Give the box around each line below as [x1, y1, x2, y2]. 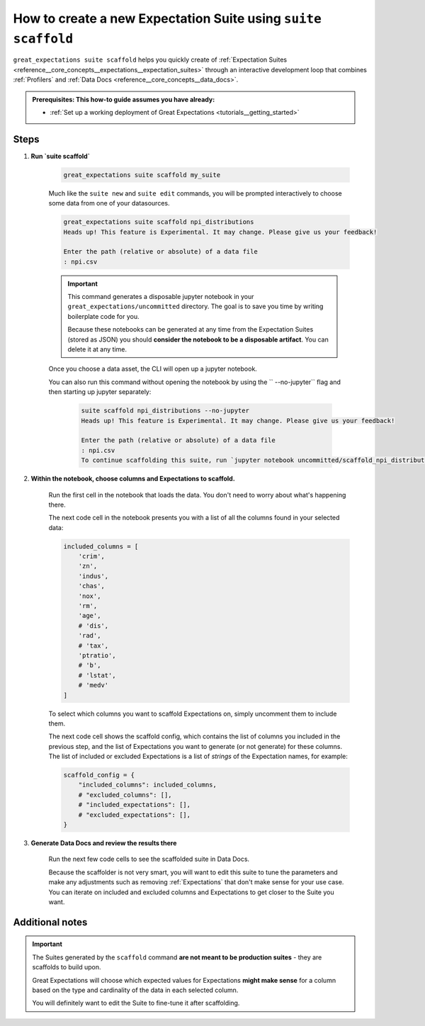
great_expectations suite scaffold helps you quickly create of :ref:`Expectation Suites [13, 55, 287, 64]
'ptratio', [78, 651, 116, 659]
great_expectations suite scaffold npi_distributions [63, 218, 254, 226]
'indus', [78, 572, 109, 580]
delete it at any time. [67, 345, 127, 354]
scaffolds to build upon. [32, 963, 101, 971]
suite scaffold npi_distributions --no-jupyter [81, 407, 249, 415]
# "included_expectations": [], [78, 801, 191, 809]
